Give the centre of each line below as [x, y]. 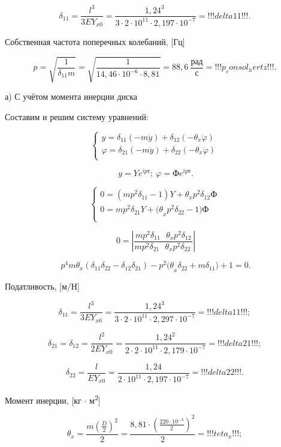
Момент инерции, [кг [43, 400]
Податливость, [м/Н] [42, 286]
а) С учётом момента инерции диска [71, 96]
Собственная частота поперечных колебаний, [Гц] [95, 41]
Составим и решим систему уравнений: [77, 116]
